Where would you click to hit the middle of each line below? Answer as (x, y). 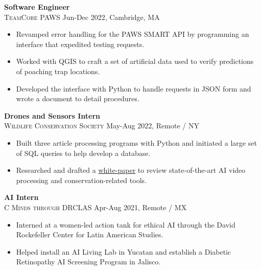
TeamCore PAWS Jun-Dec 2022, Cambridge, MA (82, 17)
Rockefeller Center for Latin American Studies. (90, 234)
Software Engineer (37, 7)
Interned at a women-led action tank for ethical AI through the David (126, 224)
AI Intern (21, 197)
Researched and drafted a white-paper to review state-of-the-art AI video (131, 170)
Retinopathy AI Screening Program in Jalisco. (88, 262)
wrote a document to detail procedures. (78, 98)
